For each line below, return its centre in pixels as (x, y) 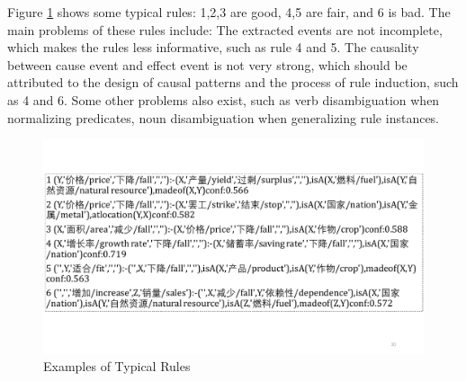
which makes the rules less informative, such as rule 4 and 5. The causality (213, 47)
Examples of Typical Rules (117, 366)
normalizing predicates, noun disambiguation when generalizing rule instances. (224, 117)
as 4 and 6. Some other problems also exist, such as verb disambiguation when (224, 99)
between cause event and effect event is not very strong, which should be (207, 64)
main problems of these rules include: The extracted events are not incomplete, (225, 29)
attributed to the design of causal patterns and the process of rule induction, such (233, 82)
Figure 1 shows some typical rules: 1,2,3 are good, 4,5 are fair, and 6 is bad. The (229, 12)
